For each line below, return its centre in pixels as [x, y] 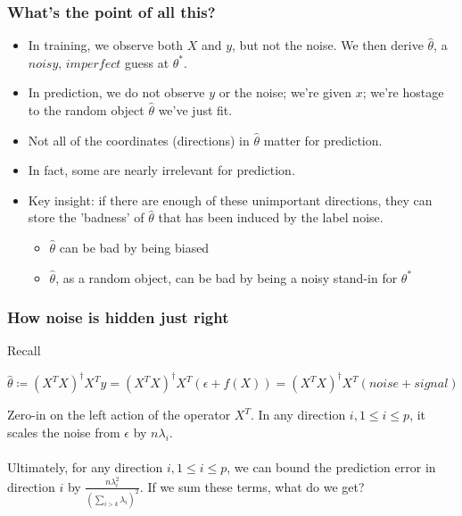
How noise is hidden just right [118, 317]
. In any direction [298, 415]
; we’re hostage [403, 92]
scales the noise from [64, 433]
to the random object [86, 110]
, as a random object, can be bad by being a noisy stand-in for [227, 277]
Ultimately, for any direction [85, 467]
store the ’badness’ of [86, 217]
